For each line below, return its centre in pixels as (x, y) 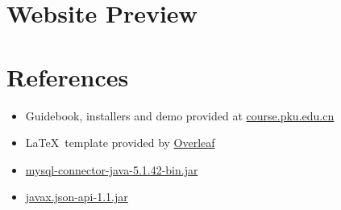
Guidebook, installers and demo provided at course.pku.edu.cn (180, 115)
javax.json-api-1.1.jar (77, 197)
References (68, 76)
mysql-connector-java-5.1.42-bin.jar (112, 169)
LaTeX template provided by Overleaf (120, 143)
